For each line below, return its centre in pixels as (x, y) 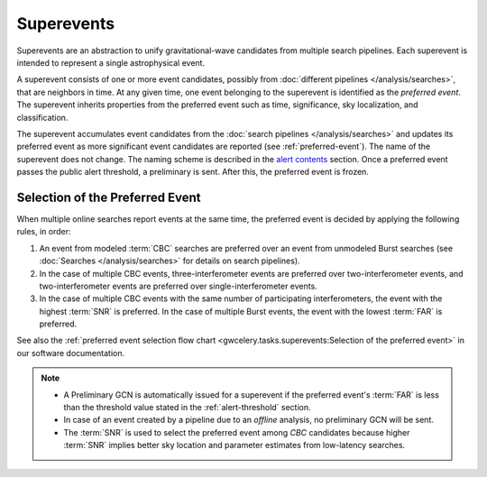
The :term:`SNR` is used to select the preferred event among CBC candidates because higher (237, 432)
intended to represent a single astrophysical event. (111, 62)
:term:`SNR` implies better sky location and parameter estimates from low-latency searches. (234, 445)
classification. (42, 117)
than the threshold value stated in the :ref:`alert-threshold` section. (187, 408)
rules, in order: (44, 232)
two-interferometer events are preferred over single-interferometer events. (178, 286)
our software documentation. (71, 353)
